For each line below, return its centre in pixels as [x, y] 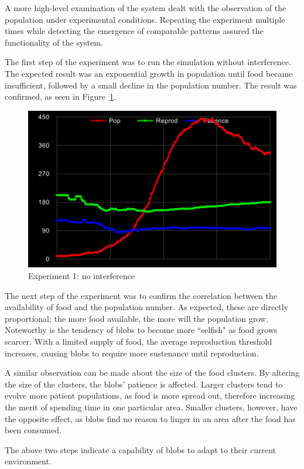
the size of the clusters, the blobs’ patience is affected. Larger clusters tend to [144, 384]
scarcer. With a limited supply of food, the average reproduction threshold [139, 341]
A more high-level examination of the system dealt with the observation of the [146, 8]
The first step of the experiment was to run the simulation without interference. [148, 62]
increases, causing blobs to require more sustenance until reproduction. [132, 353]
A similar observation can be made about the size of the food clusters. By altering [152, 373]
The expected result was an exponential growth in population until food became [149, 73]
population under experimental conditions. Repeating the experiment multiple [145, 19]
